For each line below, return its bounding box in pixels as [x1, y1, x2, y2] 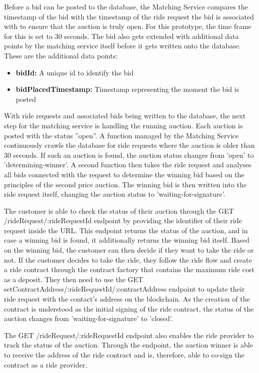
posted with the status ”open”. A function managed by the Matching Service [4, 130, 239, 140]
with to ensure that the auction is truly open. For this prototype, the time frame [4, 21, 251, 31]
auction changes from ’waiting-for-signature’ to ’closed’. [4, 313, 173, 324]
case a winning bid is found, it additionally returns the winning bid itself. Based [4, 235, 249, 245]
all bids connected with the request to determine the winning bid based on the [4, 169, 244, 179]
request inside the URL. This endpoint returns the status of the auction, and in [4, 225, 248, 235]
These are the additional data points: [4, 50, 118, 60]
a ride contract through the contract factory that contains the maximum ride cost [4, 264, 254, 275]
